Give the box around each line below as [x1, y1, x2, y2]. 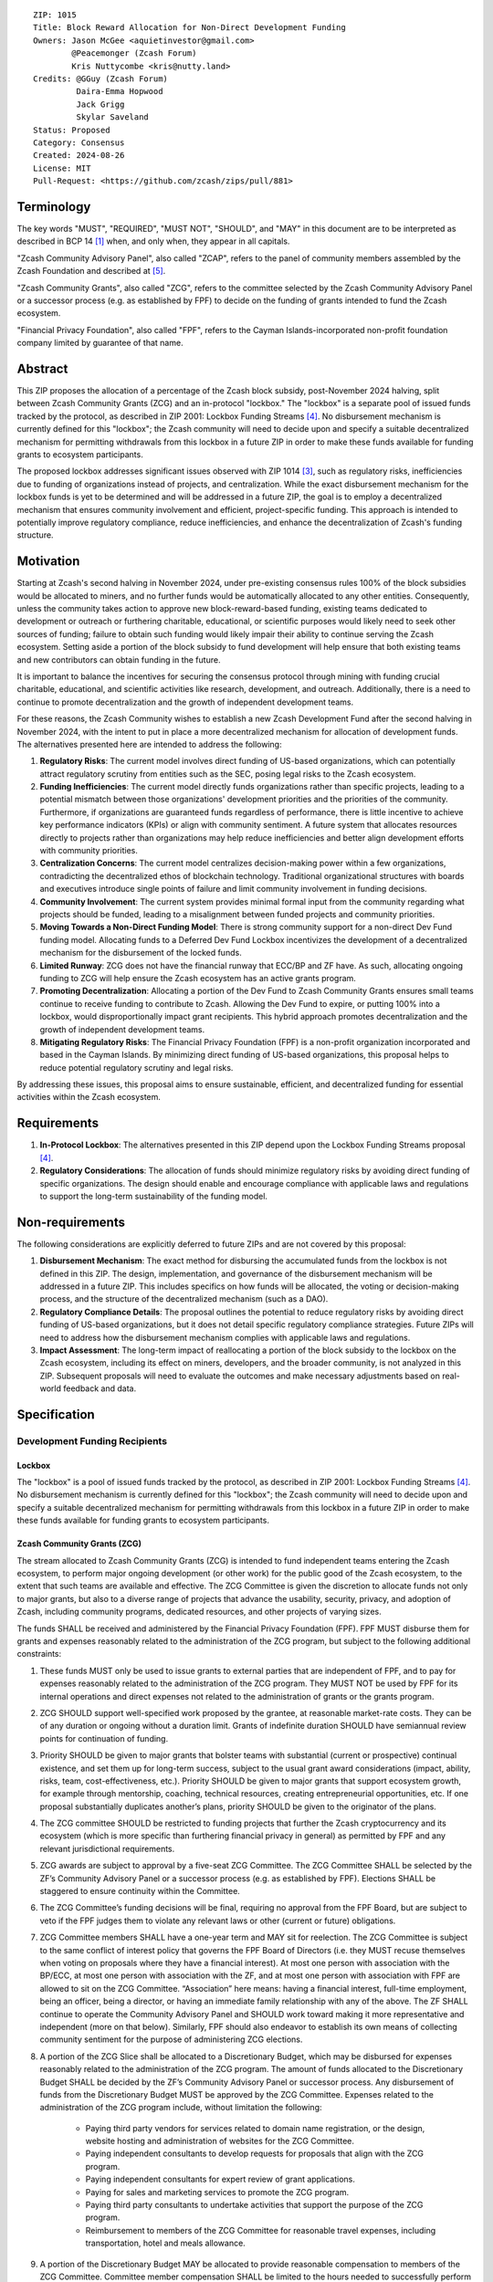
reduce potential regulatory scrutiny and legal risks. [39, 1062, 234, 1073]
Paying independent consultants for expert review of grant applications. [85, 2173, 356, 2185]
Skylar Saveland [76, 112, 150, 122]
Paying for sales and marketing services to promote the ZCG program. [85, 2186, 350, 2197]
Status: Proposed [33, 124, 110, 135]
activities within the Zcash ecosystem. [16, 1092, 162, 1103]
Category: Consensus [33, 137, 125, 148]
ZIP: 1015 [33, 10, 77, 20]
